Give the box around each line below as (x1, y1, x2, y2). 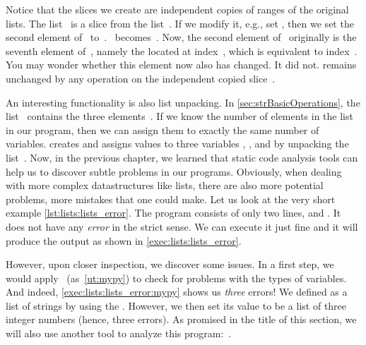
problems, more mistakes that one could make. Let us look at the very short (6, 191, 336, 206)
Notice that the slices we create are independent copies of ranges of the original (6, 2, 349, 16)
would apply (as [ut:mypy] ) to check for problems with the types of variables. (6, 270, 347, 285)
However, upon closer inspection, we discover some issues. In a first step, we (6, 257, 334, 272)
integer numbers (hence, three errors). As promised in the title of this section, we (6, 312, 357, 327)
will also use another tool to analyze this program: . (6, 326, 232, 341)
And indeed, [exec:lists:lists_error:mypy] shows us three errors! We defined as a (6, 284, 348, 299)
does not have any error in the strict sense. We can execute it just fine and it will (6, 219, 358, 234)
